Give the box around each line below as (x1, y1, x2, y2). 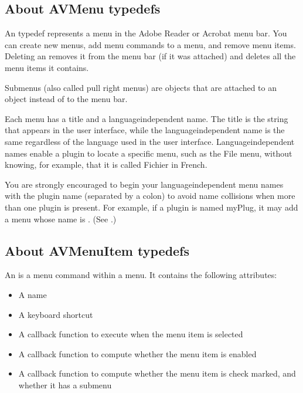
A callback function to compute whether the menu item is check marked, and (18, 367, 296, 380)
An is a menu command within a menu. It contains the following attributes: (5, 269, 277, 281)
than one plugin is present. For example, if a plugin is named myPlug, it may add (5, 201, 298, 213)
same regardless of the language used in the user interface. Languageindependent (5, 135, 295, 147)
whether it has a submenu (18, 378, 112, 391)
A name (18, 288, 47, 300)
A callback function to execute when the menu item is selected (18, 328, 243, 340)
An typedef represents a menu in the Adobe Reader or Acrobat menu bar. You (5, 27, 287, 39)
